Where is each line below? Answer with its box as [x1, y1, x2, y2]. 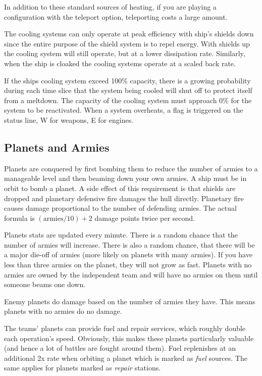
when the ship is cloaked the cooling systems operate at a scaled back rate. [4, 58, 236, 68]
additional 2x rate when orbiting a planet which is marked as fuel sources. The [4, 352, 247, 363]
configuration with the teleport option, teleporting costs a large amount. [4, 11, 228, 22]
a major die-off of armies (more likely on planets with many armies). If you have [4, 249, 252, 260]
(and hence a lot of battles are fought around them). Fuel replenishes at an [4, 343, 236, 353]
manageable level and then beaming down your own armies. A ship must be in [4, 173, 247, 183]
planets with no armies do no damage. [4, 306, 122, 316]
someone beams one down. [4, 279, 86, 290]
